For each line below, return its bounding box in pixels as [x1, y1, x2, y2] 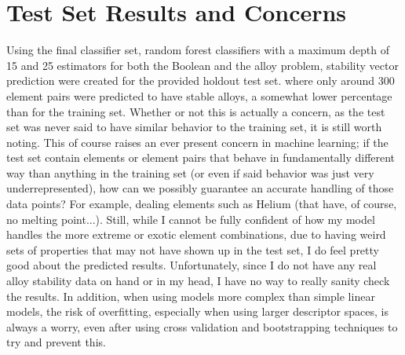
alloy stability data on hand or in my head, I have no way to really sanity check [6, 273, 390, 289]
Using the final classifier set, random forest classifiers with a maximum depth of [6, 42, 390, 58]
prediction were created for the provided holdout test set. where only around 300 [6, 72, 395, 89]
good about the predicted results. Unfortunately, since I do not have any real [6, 257, 377, 273]
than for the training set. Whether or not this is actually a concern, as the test [6, 103, 385, 119]
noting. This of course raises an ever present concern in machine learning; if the [6, 134, 389, 150]
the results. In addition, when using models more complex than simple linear [6, 287, 375, 304]
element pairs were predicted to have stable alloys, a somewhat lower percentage [6, 87, 392, 104]
